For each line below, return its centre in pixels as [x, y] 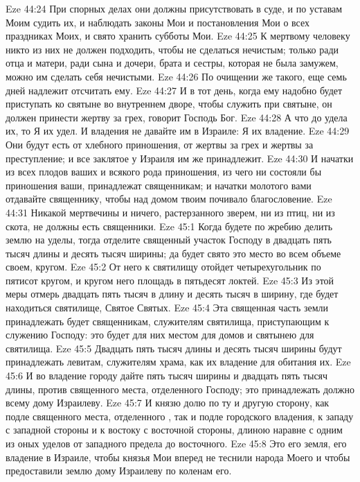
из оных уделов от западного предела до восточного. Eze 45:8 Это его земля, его [176, 443]
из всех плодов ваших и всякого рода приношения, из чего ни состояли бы [164, 172]
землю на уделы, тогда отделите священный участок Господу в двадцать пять [169, 240]
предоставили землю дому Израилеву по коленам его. [119, 471]
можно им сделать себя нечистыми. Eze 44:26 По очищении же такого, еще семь [176, 76]
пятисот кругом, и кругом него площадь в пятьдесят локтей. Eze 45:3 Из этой [170, 280]
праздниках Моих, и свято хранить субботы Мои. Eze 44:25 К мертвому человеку [178, 36]
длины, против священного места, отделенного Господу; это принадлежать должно [180, 389]
